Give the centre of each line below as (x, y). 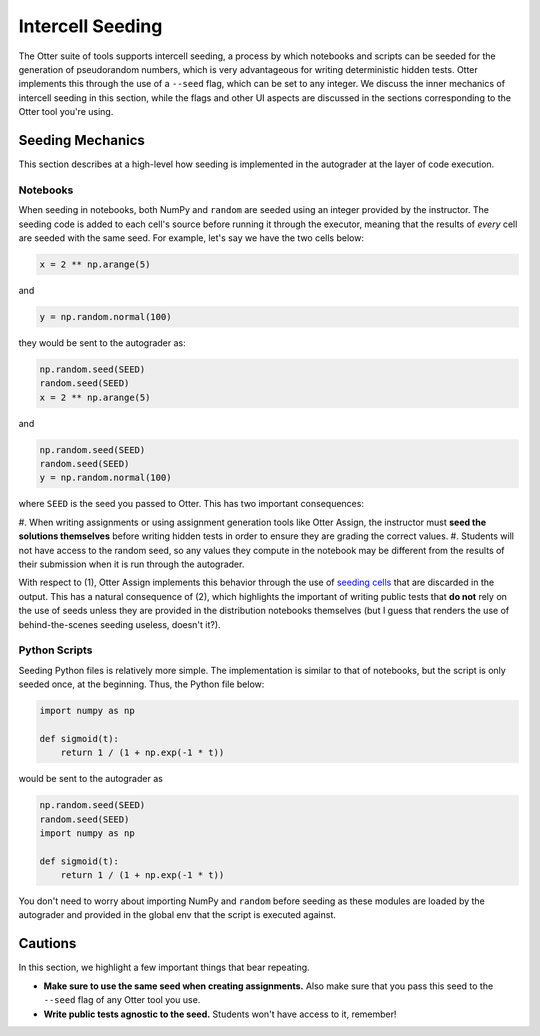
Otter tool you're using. (66, 112)
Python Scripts (55, 650)
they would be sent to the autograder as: (102, 342)
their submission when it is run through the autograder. (131, 564)
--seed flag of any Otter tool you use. (122, 1000)
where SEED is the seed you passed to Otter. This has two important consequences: (191, 504)
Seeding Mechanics (81, 140)
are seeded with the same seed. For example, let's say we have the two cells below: (191, 237)
